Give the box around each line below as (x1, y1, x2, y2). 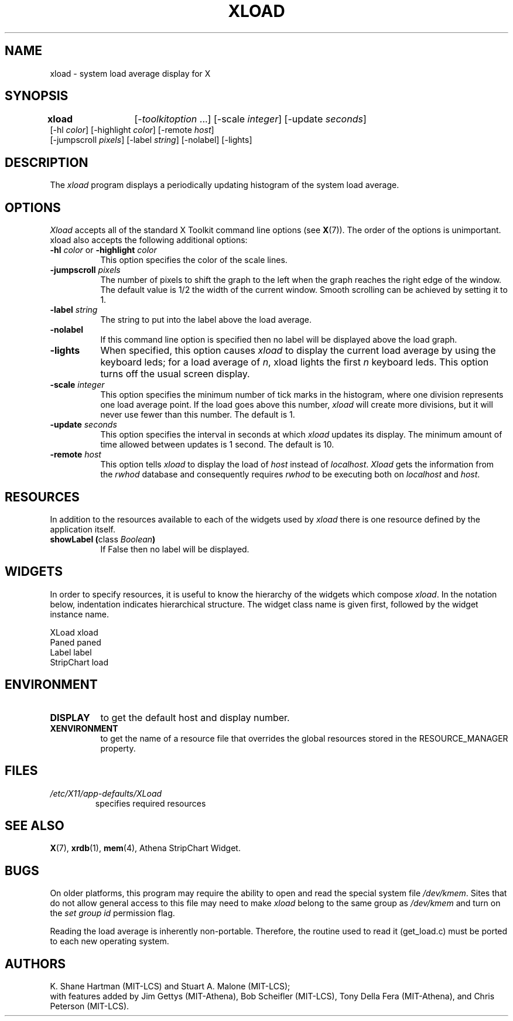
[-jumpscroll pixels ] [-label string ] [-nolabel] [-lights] (50, 135, 252, 145)
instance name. (50, 609, 109, 619)
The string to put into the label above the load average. (100, 315, 312, 325)
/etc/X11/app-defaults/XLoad (50, 788, 162, 798)
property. (100, 743, 136, 753)
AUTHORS (5, 956, 66, 971)
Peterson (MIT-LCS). (50, 1001, 129, 1012)
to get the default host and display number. (100, 711, 290, 723)
